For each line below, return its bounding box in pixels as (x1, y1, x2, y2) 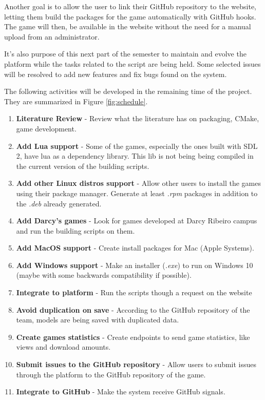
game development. (16, 123, 77, 134)
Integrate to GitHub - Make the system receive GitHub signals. (16, 386, 225, 397)
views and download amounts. (16, 341, 111, 352)
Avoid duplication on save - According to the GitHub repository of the (16, 304, 250, 315)
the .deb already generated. (16, 198, 102, 208)
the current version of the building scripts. (16, 160, 149, 171)
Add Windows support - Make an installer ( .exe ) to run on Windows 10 (16, 259, 253, 270)
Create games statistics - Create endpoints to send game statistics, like (16, 331, 250, 342)
